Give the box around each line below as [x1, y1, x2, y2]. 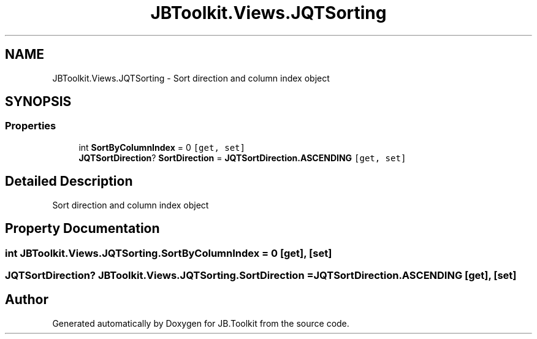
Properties [5, 120, 56, 132]
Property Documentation [5, 221, 160, 237]
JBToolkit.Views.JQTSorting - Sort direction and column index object [52, 72, 330, 83]
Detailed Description [5, 173, 133, 189]
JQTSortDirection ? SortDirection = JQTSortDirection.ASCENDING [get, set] [78, 152, 406, 163]
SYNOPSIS [5, 94, 72, 110]
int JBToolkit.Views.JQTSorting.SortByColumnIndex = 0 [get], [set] [5, 246, 332, 259]
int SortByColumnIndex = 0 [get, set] [78, 142, 245, 153]
